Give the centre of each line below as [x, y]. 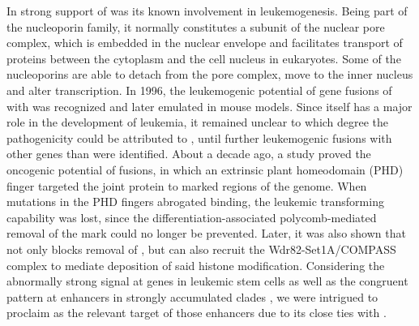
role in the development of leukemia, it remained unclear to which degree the [198, 122]
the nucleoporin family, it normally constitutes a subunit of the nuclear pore [196, 26]
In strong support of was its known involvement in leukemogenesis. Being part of [207, 11]
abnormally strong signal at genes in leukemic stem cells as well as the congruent [207, 281]
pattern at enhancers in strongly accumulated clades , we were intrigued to [192, 296]
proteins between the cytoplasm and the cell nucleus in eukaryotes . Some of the [204, 58]
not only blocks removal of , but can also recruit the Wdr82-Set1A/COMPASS [201, 249]
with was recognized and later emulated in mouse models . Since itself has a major [209, 106]
